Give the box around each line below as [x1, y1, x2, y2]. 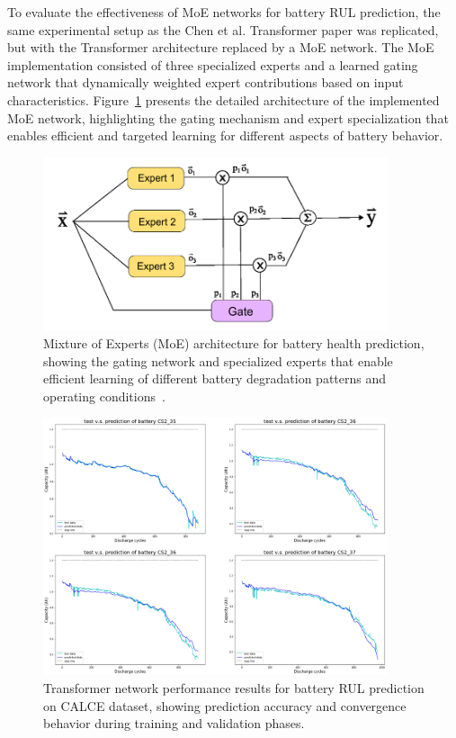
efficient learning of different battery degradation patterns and [43, 369, 387, 388]
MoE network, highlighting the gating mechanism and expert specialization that [7, 108, 449, 127]
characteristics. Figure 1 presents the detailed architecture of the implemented [7, 90, 440, 109]
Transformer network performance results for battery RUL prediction [43, 679, 425, 697]
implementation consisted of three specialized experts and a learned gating [7, 55, 418, 74]
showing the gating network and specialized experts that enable [43, 351, 393, 370]
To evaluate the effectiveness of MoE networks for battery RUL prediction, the [7, 3, 441, 21]
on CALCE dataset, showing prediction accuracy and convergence [43, 696, 407, 715]
